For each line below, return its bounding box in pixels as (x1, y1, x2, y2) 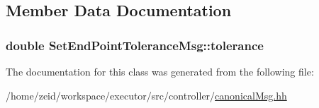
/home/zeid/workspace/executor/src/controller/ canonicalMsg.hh (6, 88, 287, 102)
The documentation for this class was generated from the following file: (6, 64, 314, 78)
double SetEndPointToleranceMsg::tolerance (6, 36, 264, 54)
